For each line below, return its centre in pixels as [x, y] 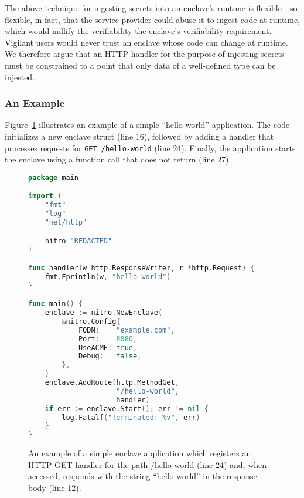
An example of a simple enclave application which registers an [140, 453]
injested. [20, 77]
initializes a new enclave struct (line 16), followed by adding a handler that [139, 136]
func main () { [56, 304]
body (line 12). [55, 487]
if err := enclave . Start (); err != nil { [127, 409]
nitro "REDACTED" [78, 241]
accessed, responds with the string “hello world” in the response [143, 476]
